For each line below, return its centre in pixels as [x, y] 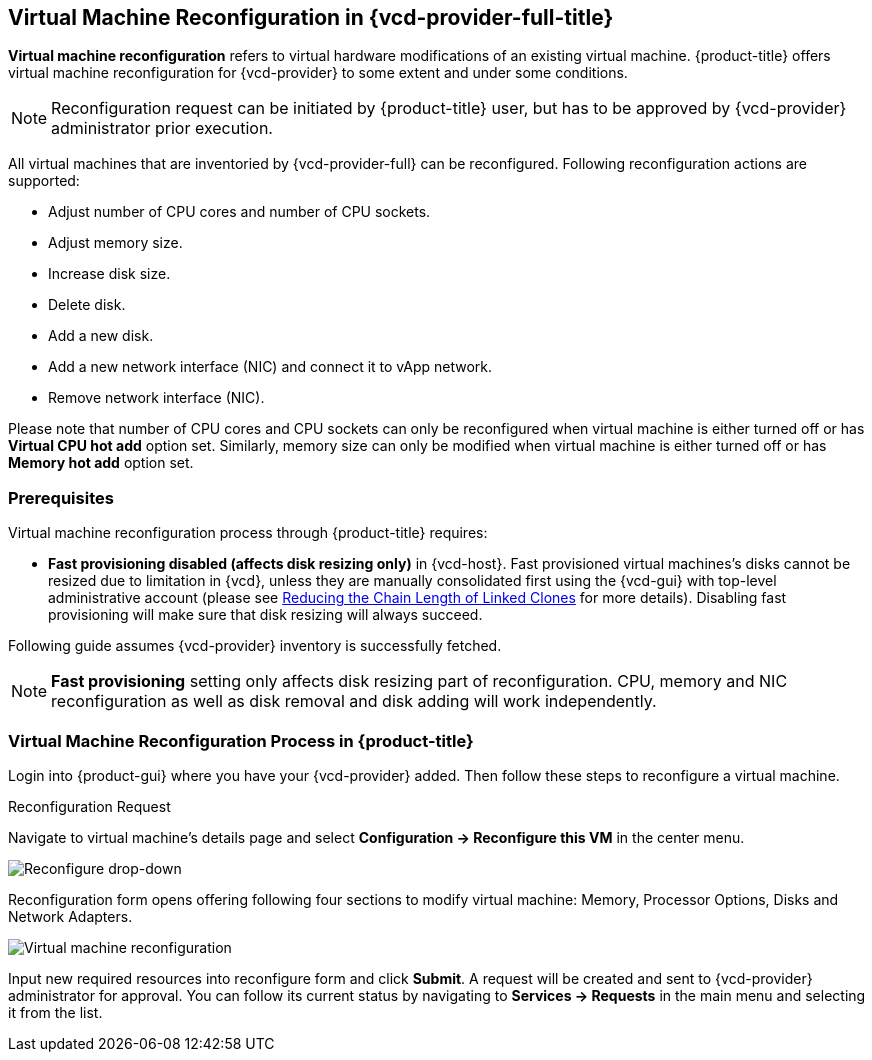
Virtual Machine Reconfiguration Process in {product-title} [241, 740]
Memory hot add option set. [101, 463]
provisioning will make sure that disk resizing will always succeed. [265, 615]
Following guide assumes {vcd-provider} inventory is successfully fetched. [255, 646]
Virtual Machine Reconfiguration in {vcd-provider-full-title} [311, 17]
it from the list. [55, 1012]
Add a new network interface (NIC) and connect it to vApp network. [270, 367]
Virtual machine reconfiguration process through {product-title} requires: [248, 533]
